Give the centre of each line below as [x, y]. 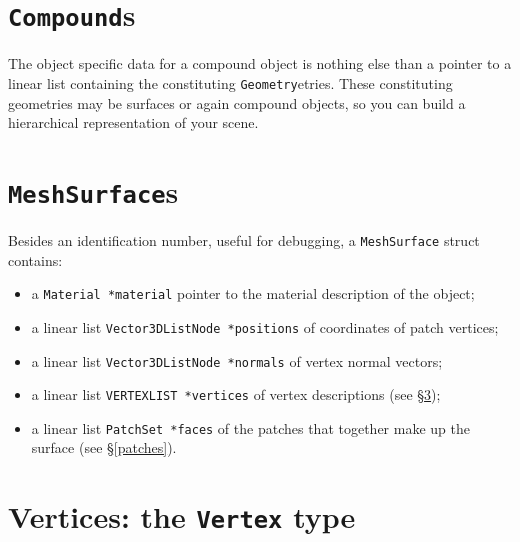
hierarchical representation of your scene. [133, 122]
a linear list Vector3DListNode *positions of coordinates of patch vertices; [265, 326]
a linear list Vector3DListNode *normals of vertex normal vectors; [237, 360]
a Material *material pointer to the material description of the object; [253, 293]
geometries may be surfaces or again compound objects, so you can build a [237, 102]
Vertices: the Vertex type [182, 516]
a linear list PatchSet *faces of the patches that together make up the [250, 427]
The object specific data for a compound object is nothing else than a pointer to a [260, 63]
